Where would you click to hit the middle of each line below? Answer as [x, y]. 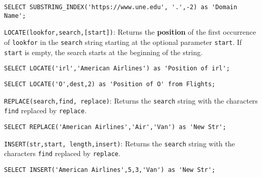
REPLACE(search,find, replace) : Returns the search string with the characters [131, 100]
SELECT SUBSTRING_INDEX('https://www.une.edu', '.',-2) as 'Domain [121, 7]
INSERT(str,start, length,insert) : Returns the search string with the [120, 143]
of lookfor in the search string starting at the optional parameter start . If [123, 42]
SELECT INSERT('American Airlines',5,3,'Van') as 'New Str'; [110, 170]
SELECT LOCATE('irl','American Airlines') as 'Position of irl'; [117, 69]
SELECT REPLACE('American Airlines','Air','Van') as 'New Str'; [115, 127]
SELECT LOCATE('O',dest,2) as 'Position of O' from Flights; [110, 84]
